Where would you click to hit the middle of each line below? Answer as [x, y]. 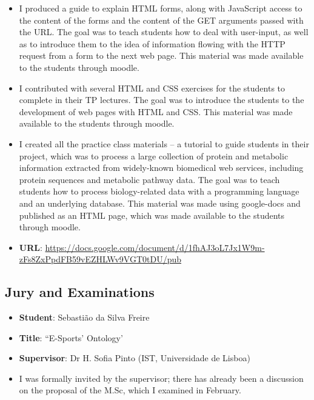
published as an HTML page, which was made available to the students [152, 215]
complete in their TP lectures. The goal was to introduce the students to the [162, 100]
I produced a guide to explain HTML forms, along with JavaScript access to [161, 8]
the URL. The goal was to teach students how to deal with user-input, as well [164, 32]
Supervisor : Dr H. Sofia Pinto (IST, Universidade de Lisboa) [135, 358]
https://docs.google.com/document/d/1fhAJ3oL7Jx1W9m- [155, 247]
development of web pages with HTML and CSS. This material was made [156, 111]
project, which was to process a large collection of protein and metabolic [154, 155]
